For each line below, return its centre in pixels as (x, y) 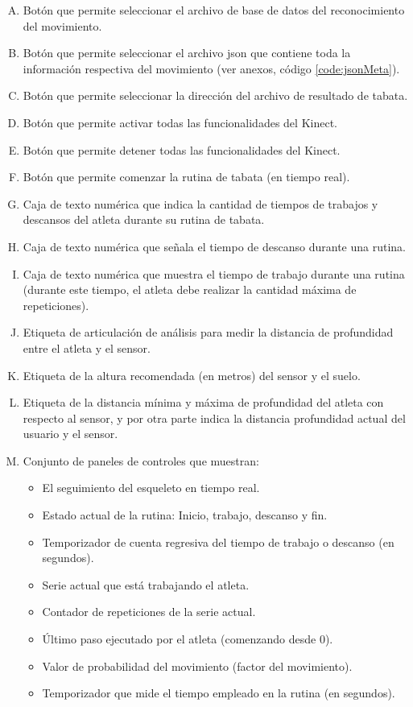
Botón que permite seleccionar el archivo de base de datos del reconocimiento (214, 10)
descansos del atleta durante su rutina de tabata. (144, 219)
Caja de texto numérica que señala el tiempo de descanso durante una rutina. (214, 246)
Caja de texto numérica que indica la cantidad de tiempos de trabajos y (200, 203)
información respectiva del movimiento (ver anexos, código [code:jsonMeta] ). (211, 68)
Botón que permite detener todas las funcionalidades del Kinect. (182, 149)
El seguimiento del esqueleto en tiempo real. (151, 488)
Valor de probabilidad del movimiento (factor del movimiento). (197, 666)
